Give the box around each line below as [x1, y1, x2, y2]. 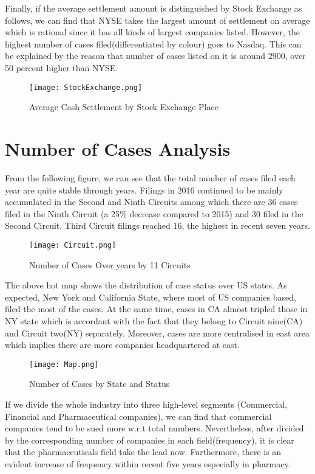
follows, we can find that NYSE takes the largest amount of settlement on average [5, 13, 310, 26]
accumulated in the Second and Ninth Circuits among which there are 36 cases [5, 195, 298, 208]
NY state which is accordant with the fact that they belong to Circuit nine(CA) [5, 314, 303, 327]
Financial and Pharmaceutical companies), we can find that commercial [5, 410, 272, 422]
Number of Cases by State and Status [29, 377, 170, 390]
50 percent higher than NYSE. [5, 61, 118, 74]
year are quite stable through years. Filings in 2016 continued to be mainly [5, 183, 283, 196]
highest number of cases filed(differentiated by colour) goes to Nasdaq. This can [5, 37, 302, 50]
